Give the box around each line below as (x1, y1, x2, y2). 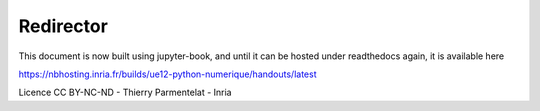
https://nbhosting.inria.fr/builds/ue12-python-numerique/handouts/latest (18, 68, 317, 80)
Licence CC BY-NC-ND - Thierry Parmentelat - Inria (18, 86, 232, 99)
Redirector (18, 15, 109, 37)
